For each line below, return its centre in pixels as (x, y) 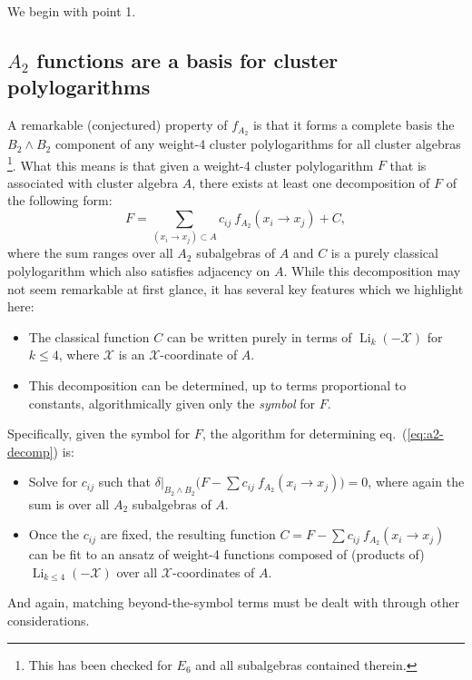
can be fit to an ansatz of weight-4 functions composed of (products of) (226, 554)
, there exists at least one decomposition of (311, 182)
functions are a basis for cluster (187, 59)
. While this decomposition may (372, 271)
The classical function (89, 336)
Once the (54, 534)
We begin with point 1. (72, 11)
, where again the (416, 482)
